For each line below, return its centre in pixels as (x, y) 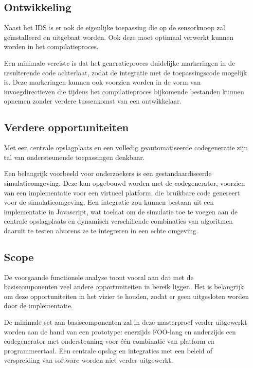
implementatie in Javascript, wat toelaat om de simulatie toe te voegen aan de (121, 211)
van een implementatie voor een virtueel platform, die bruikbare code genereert (122, 192)
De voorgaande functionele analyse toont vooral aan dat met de (99, 277)
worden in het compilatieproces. (51, 46)
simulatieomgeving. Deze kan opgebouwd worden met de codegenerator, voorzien (125, 183)
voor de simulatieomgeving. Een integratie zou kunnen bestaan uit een (109, 202)
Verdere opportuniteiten (66, 127)
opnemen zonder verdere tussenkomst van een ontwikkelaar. (93, 101)
